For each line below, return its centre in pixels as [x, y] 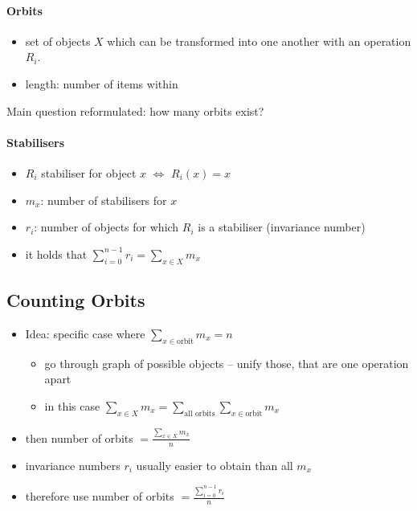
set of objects [58, 41]
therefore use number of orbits [100, 496]
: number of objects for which [106, 227]
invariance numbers [73, 465]
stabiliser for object [89, 172]
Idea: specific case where [85, 333]
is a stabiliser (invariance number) [282, 227]
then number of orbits [79, 437]
